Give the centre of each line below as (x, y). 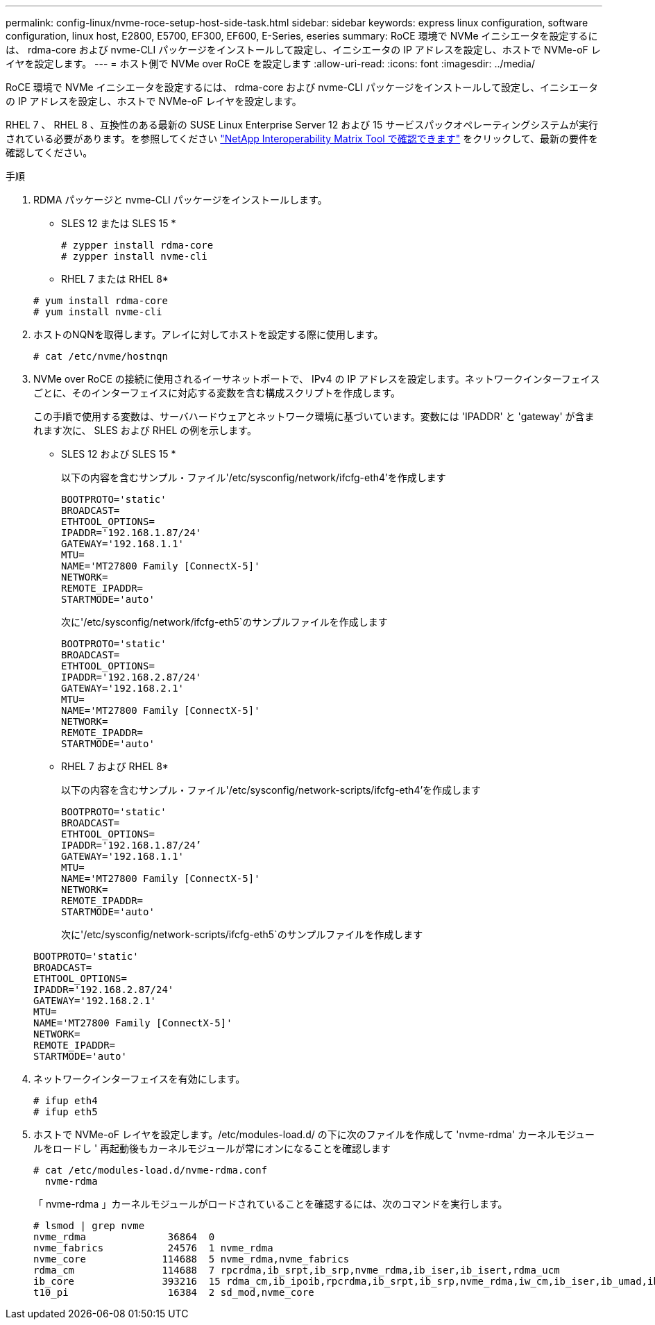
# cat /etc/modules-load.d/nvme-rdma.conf (151, 1170)
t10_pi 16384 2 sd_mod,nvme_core (174, 1292)
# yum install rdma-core (101, 301)
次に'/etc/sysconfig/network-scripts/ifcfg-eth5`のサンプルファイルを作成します (242, 934)
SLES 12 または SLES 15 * (119, 223)
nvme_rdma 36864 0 (124, 1237)
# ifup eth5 (66, 1112)
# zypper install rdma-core (137, 245)
